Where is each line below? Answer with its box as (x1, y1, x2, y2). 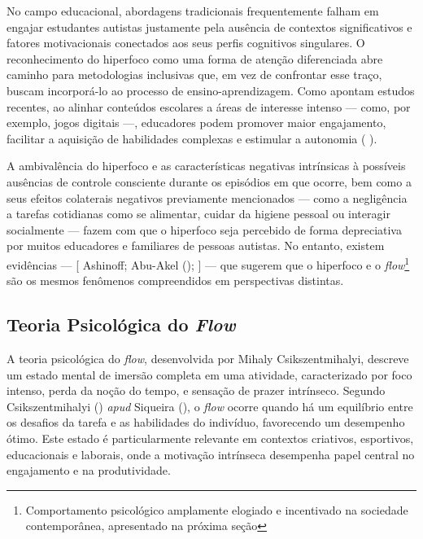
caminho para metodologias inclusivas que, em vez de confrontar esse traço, (7, 66, 382, 83)
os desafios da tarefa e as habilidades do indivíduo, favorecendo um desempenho (7, 414, 405, 431)
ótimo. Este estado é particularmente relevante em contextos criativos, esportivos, (7, 429, 414, 446)
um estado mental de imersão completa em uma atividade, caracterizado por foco (7, 366, 412, 383)
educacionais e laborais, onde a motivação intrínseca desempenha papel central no (7, 445, 415, 462)
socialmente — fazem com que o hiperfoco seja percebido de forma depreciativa (7, 221, 402, 238)
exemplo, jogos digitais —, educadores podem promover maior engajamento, (7, 114, 386, 131)
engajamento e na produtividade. (7, 462, 171, 479)
